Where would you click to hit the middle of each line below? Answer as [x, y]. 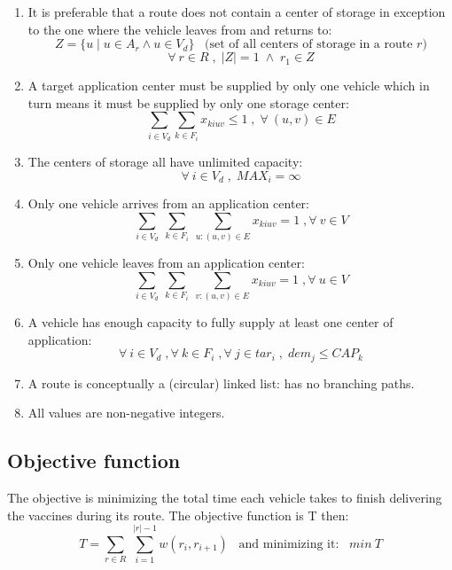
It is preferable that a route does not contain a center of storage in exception [237, 12]
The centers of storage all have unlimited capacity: [165, 162]
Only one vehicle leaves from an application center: [166, 263]
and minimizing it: [289, 545]
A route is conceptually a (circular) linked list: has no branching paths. [221, 383]
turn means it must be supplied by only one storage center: [188, 102]
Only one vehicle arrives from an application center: [168, 203]
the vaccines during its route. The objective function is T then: [178, 515]
